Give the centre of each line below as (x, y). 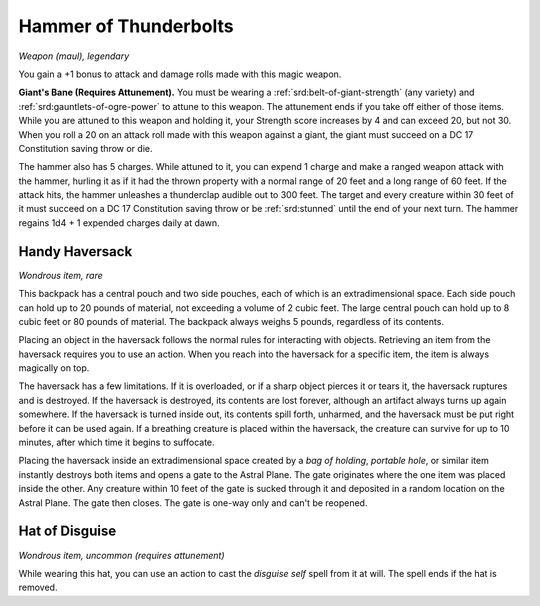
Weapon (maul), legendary (74, 56)
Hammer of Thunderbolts (126, 26)
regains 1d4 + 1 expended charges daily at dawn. (119, 222)
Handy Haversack (75, 251)
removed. (38, 587)
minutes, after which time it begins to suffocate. (116, 442)
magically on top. (54, 368)
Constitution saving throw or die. (85, 148)
